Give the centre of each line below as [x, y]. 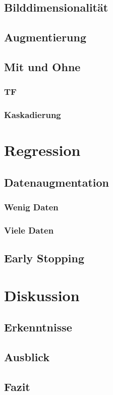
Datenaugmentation [57, 182]
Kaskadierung [33, 115]
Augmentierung [45, 37]
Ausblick [27, 357]
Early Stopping [44, 258]
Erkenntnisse [38, 327]
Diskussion [42, 295]
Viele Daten [29, 230]
